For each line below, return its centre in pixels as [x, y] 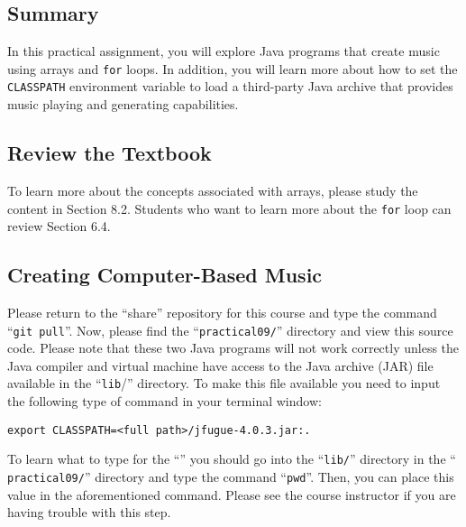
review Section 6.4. [59, 226]
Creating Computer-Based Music [165, 275]
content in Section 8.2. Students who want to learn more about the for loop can [229, 208]
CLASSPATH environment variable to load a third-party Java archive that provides [230, 86]
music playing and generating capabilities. [123, 104]
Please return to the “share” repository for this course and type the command [222, 312]
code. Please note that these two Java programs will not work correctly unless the [233, 348]
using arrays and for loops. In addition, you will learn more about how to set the [233, 68]
